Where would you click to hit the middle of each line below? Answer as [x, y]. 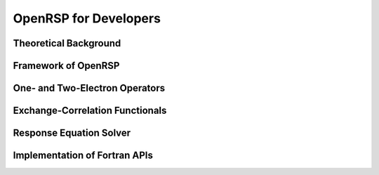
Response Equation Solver [72, 133]
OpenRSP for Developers [87, 18]
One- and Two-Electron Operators [89, 88]
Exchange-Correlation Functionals [90, 111]
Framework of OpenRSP [66, 66]
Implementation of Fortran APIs [83, 156]
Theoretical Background [67, 43]
